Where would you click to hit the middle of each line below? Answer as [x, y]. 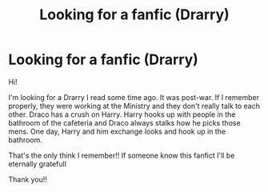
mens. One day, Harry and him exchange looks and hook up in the [117, 131]
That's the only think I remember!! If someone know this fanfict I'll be [122, 155]
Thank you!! [28, 179]
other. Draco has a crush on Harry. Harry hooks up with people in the [122, 114]
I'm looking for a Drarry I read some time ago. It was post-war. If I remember [134, 97]
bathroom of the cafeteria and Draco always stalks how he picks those [125, 122]
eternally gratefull [37, 164]
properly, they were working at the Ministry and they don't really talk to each [134, 106]
